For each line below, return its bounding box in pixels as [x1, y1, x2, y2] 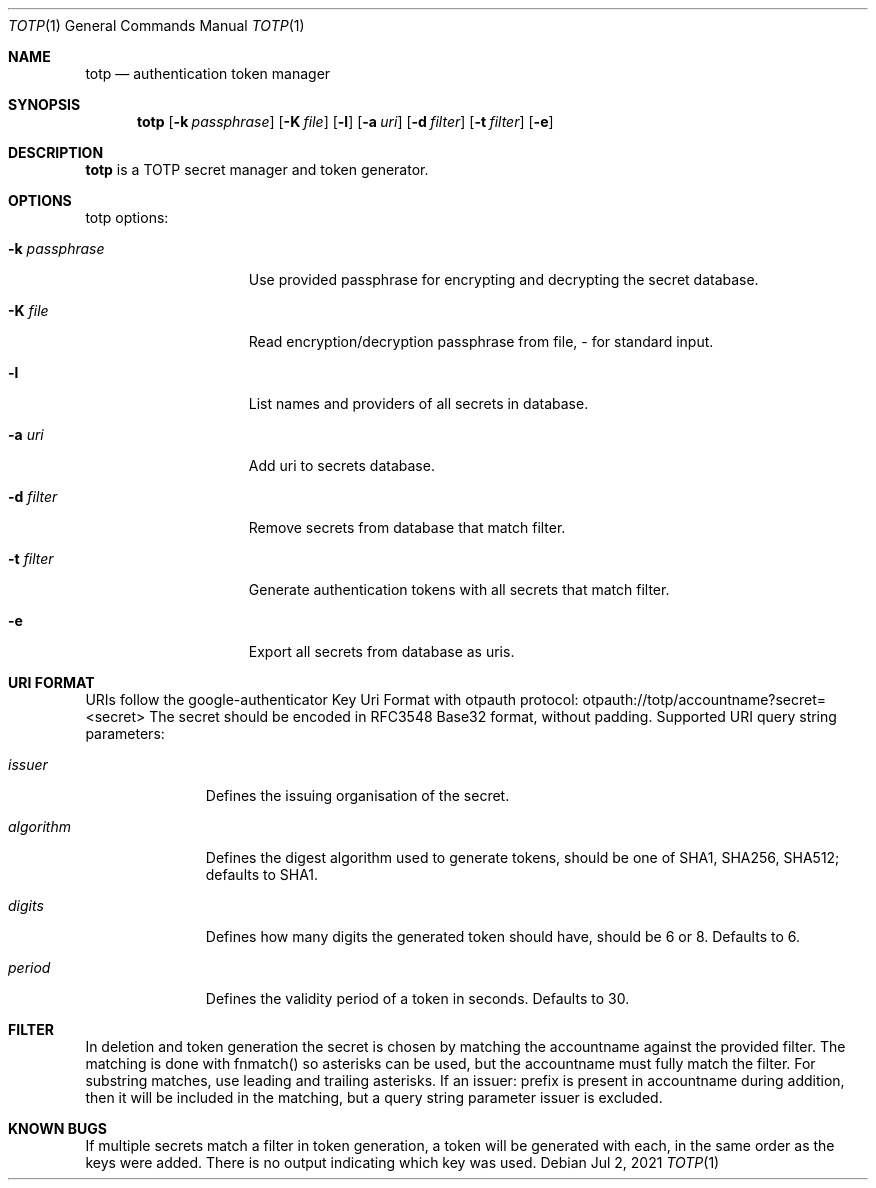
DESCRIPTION [8, 144, 104, 161]
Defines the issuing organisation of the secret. [205, 787, 510, 804]
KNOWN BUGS [8, 1120, 107, 1137]
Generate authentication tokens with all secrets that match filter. [248, 581, 670, 598]
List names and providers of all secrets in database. [248, 395, 589, 412]
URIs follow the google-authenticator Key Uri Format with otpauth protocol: [85, 691, 579, 708]
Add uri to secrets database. [248, 457, 435, 474]
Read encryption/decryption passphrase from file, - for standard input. [248, 333, 714, 350]
